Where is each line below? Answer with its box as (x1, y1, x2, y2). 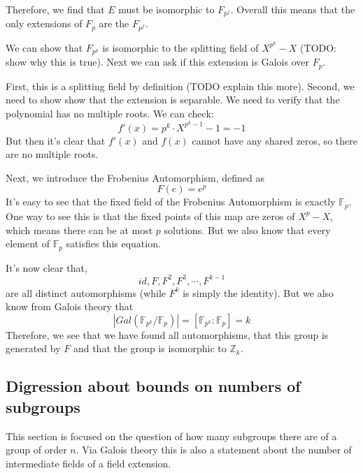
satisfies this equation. (66, 236, 161, 251)
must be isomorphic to (118, 2, 215, 16)
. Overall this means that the (230, 2, 355, 16)
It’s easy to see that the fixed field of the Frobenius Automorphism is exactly (6, 194, 336, 209)
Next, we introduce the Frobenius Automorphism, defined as (6, 170, 265, 184)
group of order (6, 442, 67, 457)
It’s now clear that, (6, 260, 87, 275)
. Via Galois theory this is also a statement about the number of (76, 442, 352, 457)
